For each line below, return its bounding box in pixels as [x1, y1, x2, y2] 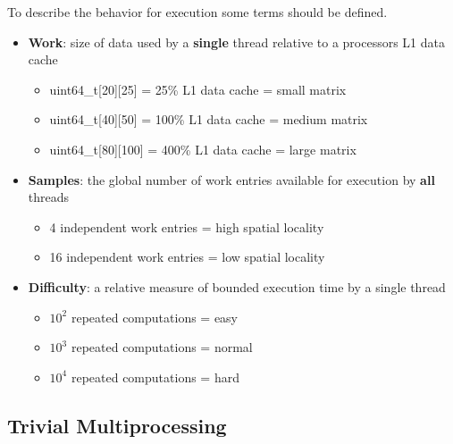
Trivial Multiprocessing [7, 411, 227, 439]
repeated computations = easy [71, 307, 239, 326]
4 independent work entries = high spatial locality [49, 217, 324, 236]
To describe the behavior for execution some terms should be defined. [7, 3, 388, 21]
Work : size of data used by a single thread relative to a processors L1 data [28, 32, 445, 51]
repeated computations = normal [71, 338, 253, 356]
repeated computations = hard [71, 367, 239, 386]
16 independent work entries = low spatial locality [49, 247, 325, 266]
